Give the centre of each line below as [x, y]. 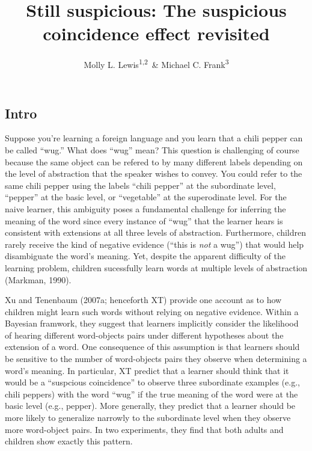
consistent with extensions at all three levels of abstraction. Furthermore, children [156, 232]
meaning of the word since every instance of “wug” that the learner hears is [144, 220]
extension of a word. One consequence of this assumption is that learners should [152, 347]
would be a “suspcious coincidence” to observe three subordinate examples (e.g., [152, 382]
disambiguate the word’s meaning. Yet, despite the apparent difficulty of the [145, 256]
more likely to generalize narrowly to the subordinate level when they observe [148, 418]
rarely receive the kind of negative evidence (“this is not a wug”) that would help [154, 244]
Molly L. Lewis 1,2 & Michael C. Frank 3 [156, 63]
